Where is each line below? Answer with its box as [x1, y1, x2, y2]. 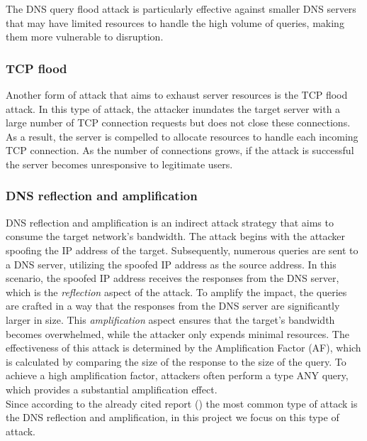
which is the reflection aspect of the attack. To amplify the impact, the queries [6, 284, 347, 299]
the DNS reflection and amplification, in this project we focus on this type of [6, 410, 339, 425]
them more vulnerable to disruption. [6, 29, 164, 44]
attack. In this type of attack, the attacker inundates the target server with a [6, 101, 341, 116]
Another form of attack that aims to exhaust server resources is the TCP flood [6, 87, 348, 102]
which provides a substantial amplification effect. [6, 381, 218, 396]
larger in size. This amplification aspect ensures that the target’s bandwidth [6, 312, 335, 327]
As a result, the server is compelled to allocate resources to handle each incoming [6, 129, 358, 143]
